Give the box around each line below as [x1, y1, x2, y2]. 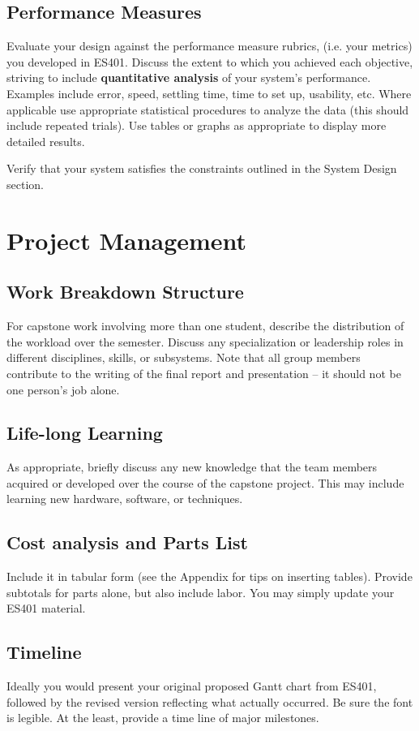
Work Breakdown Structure [6, 279, 244, 304]
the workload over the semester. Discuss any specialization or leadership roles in [6, 333, 404, 350]
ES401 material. [6, 600, 86, 617]
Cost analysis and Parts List [6, 530, 248, 555]
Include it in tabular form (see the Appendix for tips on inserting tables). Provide [6, 568, 413, 585]
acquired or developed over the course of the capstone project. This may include [6, 474, 404, 491]
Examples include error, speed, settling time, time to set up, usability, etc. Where [6, 84, 412, 101]
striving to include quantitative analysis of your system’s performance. [6, 69, 371, 86]
